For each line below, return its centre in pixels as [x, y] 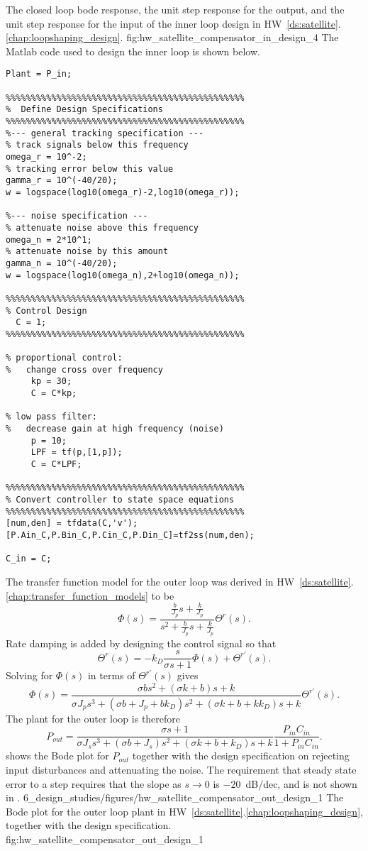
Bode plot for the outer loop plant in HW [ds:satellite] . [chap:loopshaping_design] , [184, 811]
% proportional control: [64, 358]
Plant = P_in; [39, 74]
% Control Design [46, 311]
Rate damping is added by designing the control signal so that [141, 643]
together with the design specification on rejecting [241, 756]
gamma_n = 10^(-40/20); [62, 263]
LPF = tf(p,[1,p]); [77, 452]
